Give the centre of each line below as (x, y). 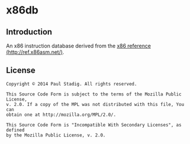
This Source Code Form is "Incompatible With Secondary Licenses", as (94, 125)
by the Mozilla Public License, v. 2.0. (56, 135)
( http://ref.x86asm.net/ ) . (35, 52)
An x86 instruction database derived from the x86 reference (78, 46)
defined (15, 130)
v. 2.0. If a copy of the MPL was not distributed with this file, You (95, 104)
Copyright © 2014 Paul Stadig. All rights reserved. (72, 84)
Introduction (29, 32)
